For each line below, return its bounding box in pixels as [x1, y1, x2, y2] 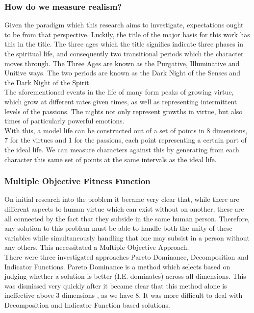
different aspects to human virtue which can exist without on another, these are [4, 203, 244, 214]
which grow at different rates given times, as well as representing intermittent [4, 96, 237, 106]
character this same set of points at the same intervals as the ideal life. [4, 154, 217, 164]
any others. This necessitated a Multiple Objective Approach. [4, 242, 189, 252]
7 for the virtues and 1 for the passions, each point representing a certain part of [4, 135, 247, 145]
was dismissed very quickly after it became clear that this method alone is [4, 280, 227, 290]
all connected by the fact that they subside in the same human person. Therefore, [4, 213, 250, 223]
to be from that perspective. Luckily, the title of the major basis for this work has [4, 29, 250, 39]
